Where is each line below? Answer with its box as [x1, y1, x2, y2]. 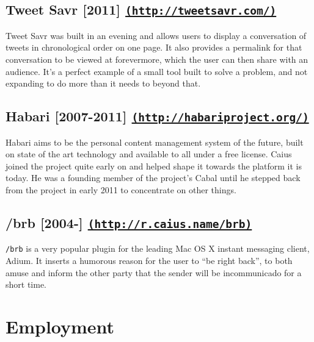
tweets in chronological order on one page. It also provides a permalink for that [5, 41, 302, 54]
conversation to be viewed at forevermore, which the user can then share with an [5, 52, 309, 65]
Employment [5, 313, 115, 338]
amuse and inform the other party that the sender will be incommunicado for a [5, 266, 302, 279]
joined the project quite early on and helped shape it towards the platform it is [5, 159, 302, 172]
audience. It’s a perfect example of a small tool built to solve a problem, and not [5, 65, 308, 77]
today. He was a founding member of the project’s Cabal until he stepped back [5, 171, 301, 184]
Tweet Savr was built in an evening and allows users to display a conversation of [5, 29, 307, 41]
